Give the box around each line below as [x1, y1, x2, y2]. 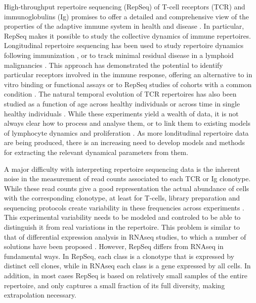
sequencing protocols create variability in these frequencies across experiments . [4, 202, 245, 212]
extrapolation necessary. [4, 290, 77, 300]
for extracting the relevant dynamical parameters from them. [4, 147, 188, 157]
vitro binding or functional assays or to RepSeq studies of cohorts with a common [4, 79, 252, 89]
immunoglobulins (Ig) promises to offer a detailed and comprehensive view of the [4, 11, 249, 21]
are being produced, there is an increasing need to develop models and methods [4, 137, 245, 148]
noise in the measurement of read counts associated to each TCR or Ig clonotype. [4, 173, 251, 184]
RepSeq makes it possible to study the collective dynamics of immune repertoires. [4, 30, 251, 41]
